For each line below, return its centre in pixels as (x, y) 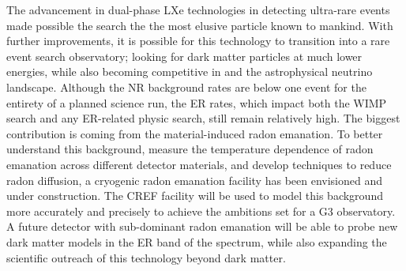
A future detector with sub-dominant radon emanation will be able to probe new (202, 226)
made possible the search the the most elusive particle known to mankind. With (200, 25)
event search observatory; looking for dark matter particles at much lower (184, 56)
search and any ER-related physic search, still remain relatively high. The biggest (203, 118)
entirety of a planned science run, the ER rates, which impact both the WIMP (197, 102)
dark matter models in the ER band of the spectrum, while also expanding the (197, 241)
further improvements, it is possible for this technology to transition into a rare (198, 41)
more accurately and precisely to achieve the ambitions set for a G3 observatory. (201, 211)
